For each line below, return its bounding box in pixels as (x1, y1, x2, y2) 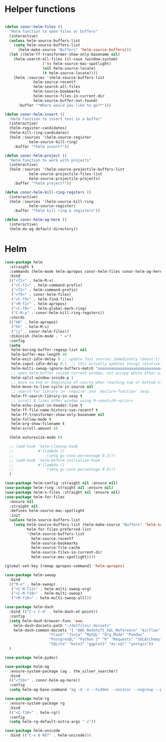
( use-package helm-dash (4, 605, 54, 610)
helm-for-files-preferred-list (26, 527, 92, 532)
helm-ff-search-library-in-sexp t (11, 394, 83, 399)
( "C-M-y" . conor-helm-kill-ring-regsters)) (11, 311, 105, 316)
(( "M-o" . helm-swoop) (9, 581, 56, 587)
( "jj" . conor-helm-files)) (11, 329, 69, 334)
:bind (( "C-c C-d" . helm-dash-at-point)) (9, 609, 98, 614)
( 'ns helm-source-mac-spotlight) (42, 61, 111, 66)
